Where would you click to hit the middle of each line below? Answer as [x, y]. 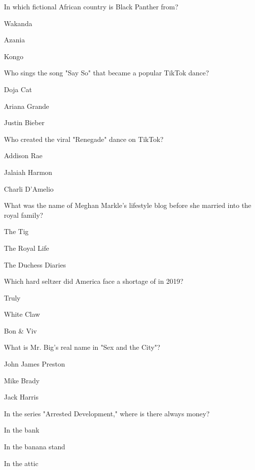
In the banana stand [35, 447]
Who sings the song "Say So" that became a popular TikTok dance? [107, 73]
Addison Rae [23, 155]
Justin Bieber [24, 122]
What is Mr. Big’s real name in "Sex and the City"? [82, 347]
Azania [15, 40]
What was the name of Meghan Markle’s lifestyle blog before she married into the [128, 205]
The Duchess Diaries [35, 264]
